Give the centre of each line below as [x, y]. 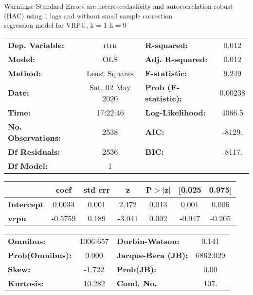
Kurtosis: [26, 283]
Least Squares [110, 73]
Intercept [26, 204]
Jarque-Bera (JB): [152, 255]
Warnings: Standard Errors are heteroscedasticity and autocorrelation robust [118, 6]
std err [97, 189]
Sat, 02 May [110, 87]
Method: [25, 73]
